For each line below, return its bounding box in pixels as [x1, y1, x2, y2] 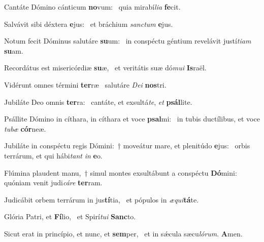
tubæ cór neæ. [4, 123, 46, 134]
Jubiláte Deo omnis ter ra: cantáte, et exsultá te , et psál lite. [4, 96, 192, 107]
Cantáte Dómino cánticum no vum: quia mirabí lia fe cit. [4, 2, 181, 12]
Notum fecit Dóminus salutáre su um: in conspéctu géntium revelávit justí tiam [4, 35, 251, 46]
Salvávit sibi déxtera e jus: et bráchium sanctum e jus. [4, 18, 173, 29]
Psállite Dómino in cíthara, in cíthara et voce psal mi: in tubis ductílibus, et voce [4, 113, 260, 124]
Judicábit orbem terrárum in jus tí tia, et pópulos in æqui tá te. [4, 194, 199, 205]
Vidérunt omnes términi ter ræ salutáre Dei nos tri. [4, 79, 167, 90]
